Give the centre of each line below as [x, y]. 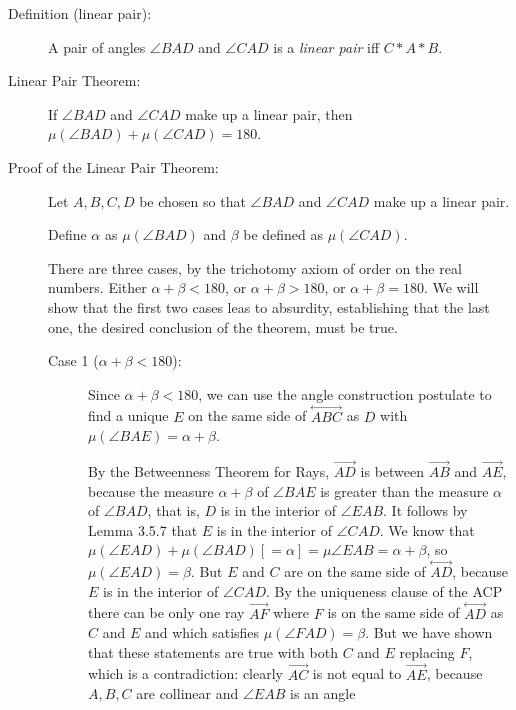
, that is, [173, 510]
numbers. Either [97, 287]
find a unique [128, 415]
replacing [427, 651]
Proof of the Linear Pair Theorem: [113, 166]
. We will [451, 287]
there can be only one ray [166, 612]
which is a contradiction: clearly [185, 673]
